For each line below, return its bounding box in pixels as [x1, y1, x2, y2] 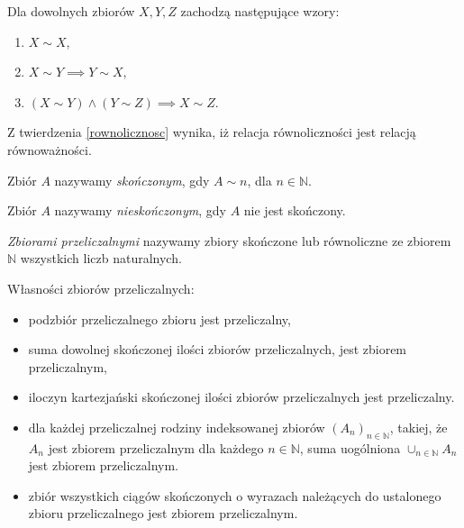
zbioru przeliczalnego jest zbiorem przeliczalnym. [28, 504, 298, 523]
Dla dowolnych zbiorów [7, 2, 135, 20]
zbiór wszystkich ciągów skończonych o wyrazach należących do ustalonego [28, 486, 441, 505]
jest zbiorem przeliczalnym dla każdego [48, 438, 264, 457]
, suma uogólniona [299, 438, 401, 457]
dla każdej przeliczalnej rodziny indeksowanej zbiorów [28, 417, 325, 436]
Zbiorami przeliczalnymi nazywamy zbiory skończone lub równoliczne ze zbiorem [7, 231, 451, 250]
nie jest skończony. [243, 201, 346, 220]
